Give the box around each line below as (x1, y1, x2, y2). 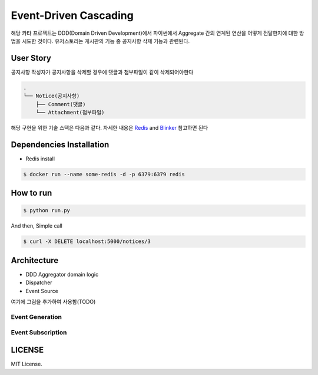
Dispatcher (25, 279, 52, 286)
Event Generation (11, 312, 62, 321)
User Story (11, 53, 51, 63)
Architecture (11, 255, 59, 265)
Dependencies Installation (11, 139, 110, 150)
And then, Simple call (11, 222, 63, 229)
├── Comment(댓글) (35, 101, 86, 107)
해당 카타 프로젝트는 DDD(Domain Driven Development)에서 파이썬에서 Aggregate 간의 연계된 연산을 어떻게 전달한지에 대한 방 (11, 29, 304, 37)
